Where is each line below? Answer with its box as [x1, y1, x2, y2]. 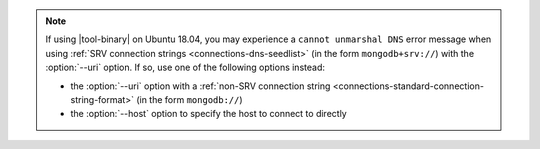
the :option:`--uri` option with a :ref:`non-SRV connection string [70, 80, 331, 92]
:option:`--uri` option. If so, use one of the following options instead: [45, 61, 325, 74]
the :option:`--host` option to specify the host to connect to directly [70, 108, 347, 120]
